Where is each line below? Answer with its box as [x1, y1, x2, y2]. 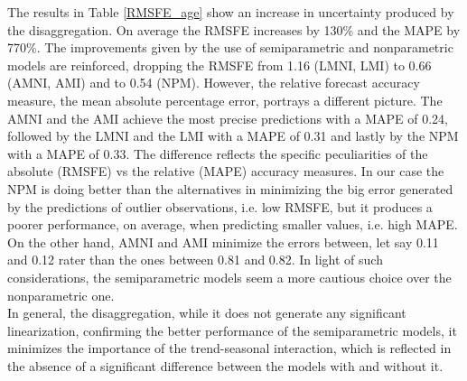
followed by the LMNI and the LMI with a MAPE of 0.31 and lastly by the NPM [7, 126, 459, 145]
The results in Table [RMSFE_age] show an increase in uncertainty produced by [7, 3, 454, 21]
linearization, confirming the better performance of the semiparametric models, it [7, 321, 457, 339]
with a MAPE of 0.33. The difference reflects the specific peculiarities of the [7, 144, 428, 163]
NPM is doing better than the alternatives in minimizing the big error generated [7, 179, 453, 198]
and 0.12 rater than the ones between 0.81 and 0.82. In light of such [7, 250, 383, 269]
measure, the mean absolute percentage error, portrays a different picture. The [7, 90, 443, 109]
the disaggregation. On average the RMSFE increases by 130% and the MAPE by [7, 20, 461, 39]
